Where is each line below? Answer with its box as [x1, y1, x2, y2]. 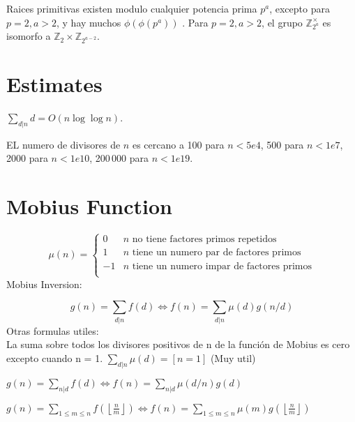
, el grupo [262, 15, 303, 29]
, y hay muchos [56, 15, 121, 29]
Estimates [6, 70, 103, 98]
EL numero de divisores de [6, 137, 121, 151]
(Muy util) [210, 350, 256, 365]
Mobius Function [6, 192, 172, 220]
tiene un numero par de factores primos [132, 248, 301, 258]
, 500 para [260, 137, 304, 151]
